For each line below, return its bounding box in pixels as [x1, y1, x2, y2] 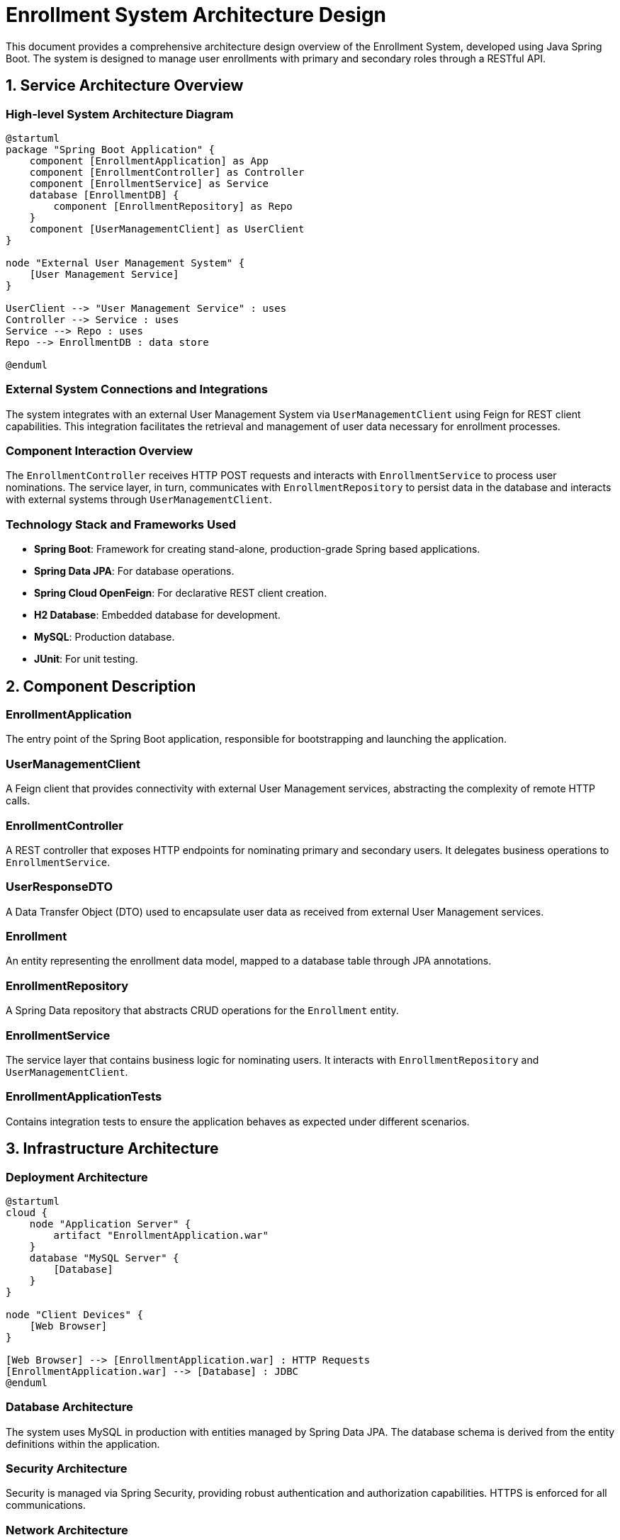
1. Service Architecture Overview [6, 77, 244, 95]
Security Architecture [6, 1461, 128, 1476]
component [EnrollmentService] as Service [29, 177, 269, 189]
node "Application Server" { [29, 1218, 191, 1230]
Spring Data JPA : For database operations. [34, 565, 235, 578]
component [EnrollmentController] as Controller [29, 166, 305, 178]
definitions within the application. [6, 1437, 160, 1450]
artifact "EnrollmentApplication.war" [53, 1229, 269, 1241]
